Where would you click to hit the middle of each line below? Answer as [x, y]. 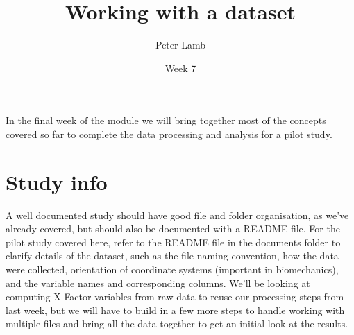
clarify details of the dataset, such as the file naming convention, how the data [172, 256]
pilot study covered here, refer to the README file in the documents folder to [173, 242]
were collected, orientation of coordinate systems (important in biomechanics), [172, 269]
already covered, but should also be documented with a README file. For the [173, 229]
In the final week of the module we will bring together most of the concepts [166, 120]
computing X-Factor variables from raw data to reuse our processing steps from [175, 297]
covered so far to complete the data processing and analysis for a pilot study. [169, 134]
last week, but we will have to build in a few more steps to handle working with [175, 310]
